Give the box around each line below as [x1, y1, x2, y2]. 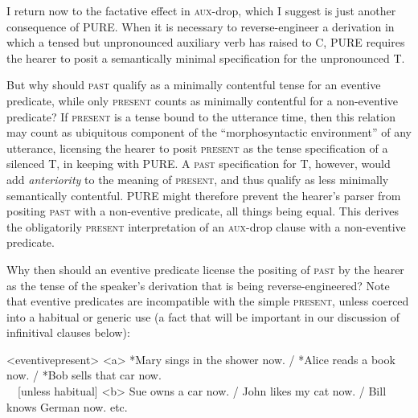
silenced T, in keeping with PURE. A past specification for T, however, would [6, 155, 391, 172]
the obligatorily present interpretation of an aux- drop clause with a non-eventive [6, 218, 406, 235]
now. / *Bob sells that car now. [6, 367, 162, 383]
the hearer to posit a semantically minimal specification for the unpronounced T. [6, 49, 405, 66]
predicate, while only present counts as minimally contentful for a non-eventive [6, 92, 398, 109]
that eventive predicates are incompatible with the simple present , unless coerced [6, 293, 409, 309]
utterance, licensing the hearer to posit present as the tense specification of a [6, 139, 388, 156]
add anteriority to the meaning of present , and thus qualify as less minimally [6, 170, 389, 187]
